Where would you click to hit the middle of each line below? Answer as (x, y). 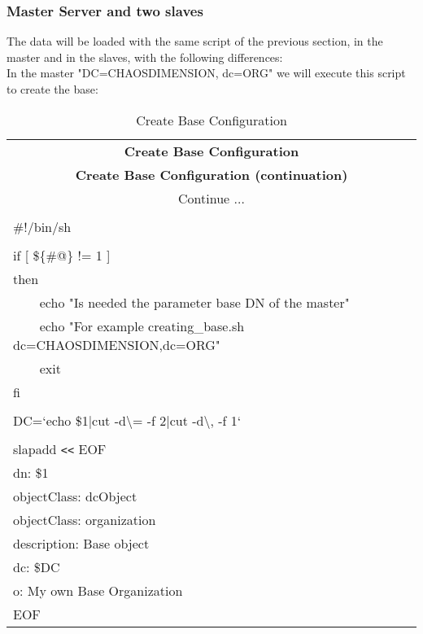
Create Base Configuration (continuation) (211, 174)
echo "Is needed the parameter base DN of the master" (194, 302)
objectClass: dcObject (75, 496)
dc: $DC (37, 566)
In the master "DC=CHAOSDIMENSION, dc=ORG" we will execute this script (206, 73)
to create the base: (52, 89)
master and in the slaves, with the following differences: (145, 57)
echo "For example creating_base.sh (142, 326)
